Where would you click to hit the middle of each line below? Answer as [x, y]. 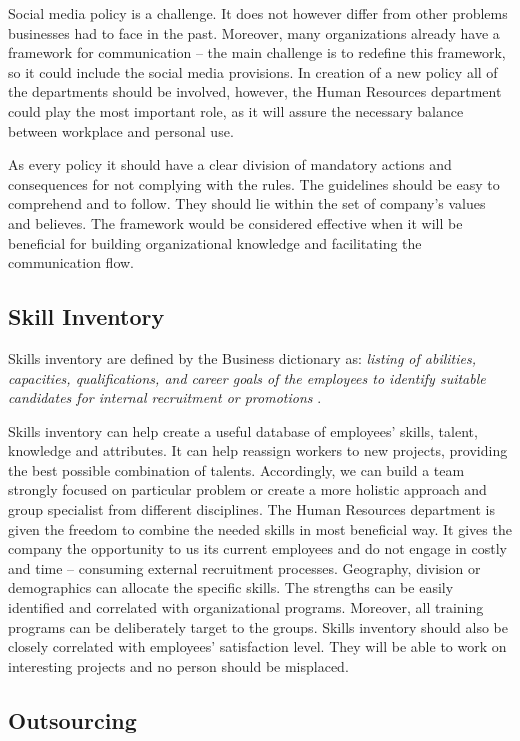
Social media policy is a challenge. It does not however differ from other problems [258, 13]
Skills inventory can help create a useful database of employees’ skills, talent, [243, 430]
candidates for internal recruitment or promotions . [165, 397]
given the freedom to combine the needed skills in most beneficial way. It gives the [260, 528]
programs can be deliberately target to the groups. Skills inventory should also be [258, 626]
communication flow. [71, 262]
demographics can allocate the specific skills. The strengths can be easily [231, 587]
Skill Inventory [86, 316]
